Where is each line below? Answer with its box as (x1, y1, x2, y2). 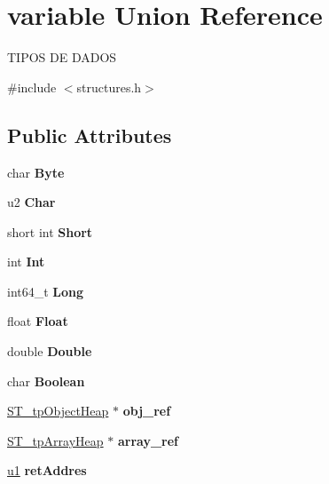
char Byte (7, 163, 65, 181)
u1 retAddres (7, 461, 87, 480)
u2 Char (7, 193, 56, 211)
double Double (7, 342, 92, 361)
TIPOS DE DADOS (7, 48, 117, 67)
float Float (7, 312, 68, 330)
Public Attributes (7, 121, 172, 148)
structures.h (76, 77, 142, 96)
